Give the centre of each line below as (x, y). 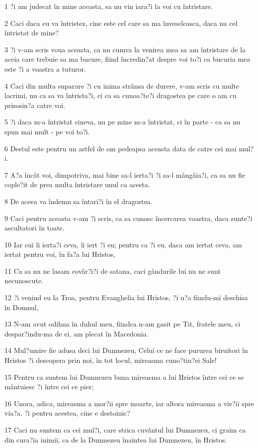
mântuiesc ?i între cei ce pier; (49, 387)
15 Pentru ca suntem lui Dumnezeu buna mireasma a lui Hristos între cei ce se (124, 377)
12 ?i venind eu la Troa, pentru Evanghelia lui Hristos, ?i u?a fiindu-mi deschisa (126, 297)
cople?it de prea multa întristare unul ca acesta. (77, 184)
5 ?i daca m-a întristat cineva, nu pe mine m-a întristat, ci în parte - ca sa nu (123, 122)
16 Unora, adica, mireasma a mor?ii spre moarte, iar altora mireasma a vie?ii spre (129, 403)
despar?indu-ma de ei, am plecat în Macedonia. (77, 333)
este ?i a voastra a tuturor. (45, 68)
